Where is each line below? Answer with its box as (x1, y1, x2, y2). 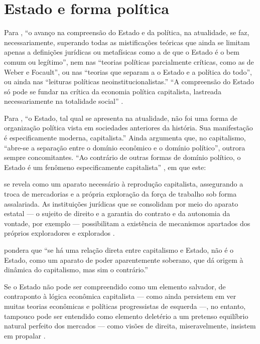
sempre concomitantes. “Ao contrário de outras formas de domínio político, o (4, 152, 241, 162)
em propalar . (4, 330, 46, 340)
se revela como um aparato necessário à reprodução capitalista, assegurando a (4, 179, 243, 189)
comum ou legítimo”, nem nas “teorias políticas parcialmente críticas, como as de (4, 56, 254, 67)
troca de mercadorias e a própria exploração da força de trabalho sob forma (4, 189, 237, 199)
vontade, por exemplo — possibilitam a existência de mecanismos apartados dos (4, 218, 250, 228)
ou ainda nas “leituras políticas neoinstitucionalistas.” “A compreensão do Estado (4, 76, 254, 87)
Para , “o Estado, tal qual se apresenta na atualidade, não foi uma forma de (4, 112, 238, 123)
